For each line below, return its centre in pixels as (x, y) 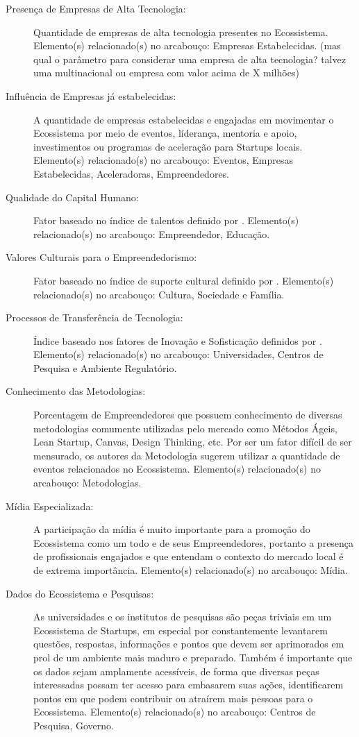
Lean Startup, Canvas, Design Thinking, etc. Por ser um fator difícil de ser (193, 442)
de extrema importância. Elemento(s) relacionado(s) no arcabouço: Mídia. (191, 570)
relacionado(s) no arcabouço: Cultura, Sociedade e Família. (159, 294)
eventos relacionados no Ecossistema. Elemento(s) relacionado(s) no (177, 469)
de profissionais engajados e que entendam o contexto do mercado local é (189, 556)
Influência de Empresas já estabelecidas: (91, 95)
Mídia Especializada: (50, 506)
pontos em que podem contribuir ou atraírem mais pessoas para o (173, 698)
